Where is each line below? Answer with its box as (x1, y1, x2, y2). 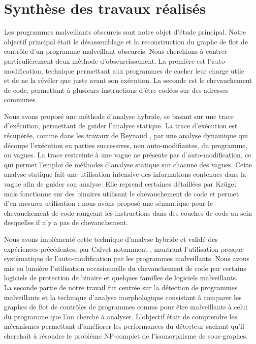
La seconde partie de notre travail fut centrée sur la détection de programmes (4, 282, 238, 292)
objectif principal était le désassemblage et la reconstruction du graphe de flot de (4, 36, 248, 46)
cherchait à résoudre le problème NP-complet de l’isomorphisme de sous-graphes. (4, 330, 248, 341)
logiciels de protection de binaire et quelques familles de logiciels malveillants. (4, 272, 238, 283)
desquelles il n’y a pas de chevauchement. (4, 217, 128, 228)
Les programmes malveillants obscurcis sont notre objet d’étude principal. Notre (4, 27, 246, 37)
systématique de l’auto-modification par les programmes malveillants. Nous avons (4, 253, 250, 264)
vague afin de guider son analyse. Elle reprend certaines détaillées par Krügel (4, 179, 236, 189)
